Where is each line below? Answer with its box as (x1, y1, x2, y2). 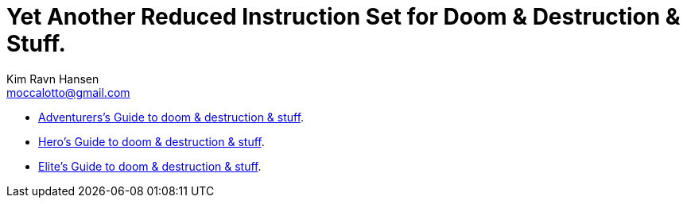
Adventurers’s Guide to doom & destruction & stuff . (38, 110, 305, 124)
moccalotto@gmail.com (6, 85, 130, 99)
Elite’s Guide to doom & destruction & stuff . (38, 159, 262, 173)
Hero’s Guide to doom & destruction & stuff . (38, 134, 265, 148)
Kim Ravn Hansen (6, 71, 99, 86)
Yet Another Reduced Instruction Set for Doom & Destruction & (6, 3, 681, 30)
